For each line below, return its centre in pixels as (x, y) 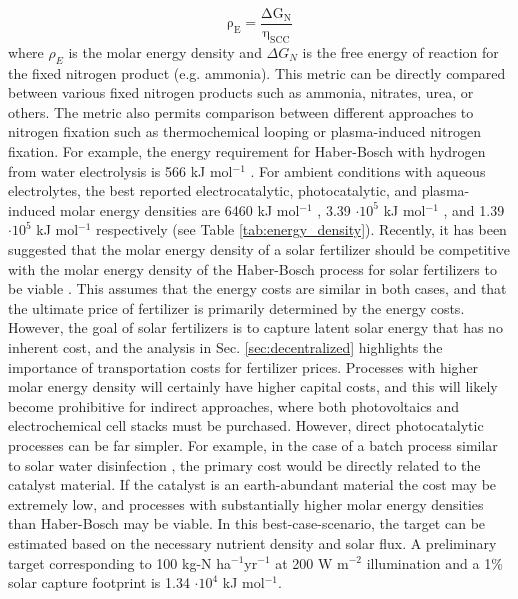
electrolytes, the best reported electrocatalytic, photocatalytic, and (213, 190)
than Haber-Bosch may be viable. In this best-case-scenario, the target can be (247, 523)
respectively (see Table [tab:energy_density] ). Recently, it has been (301, 229)
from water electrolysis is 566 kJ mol (120, 170)
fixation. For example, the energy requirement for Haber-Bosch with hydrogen (247, 151)
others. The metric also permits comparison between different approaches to (241, 111)
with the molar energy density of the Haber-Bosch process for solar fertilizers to (252, 268)
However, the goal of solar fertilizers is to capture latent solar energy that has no (255, 327)
